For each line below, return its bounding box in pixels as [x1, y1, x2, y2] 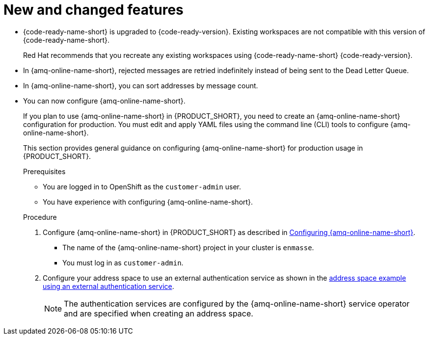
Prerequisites [23, 167, 66, 176]
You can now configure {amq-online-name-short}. [23, 96, 186, 105]
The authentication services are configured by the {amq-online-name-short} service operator [64, 298, 410, 309]
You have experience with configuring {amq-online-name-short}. [43, 197, 253, 206]
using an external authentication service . [43, 282, 174, 290]
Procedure [23, 212, 57, 221]
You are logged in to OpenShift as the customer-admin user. [43, 182, 241, 191]
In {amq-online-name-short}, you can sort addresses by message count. [23, 81, 258, 90]
